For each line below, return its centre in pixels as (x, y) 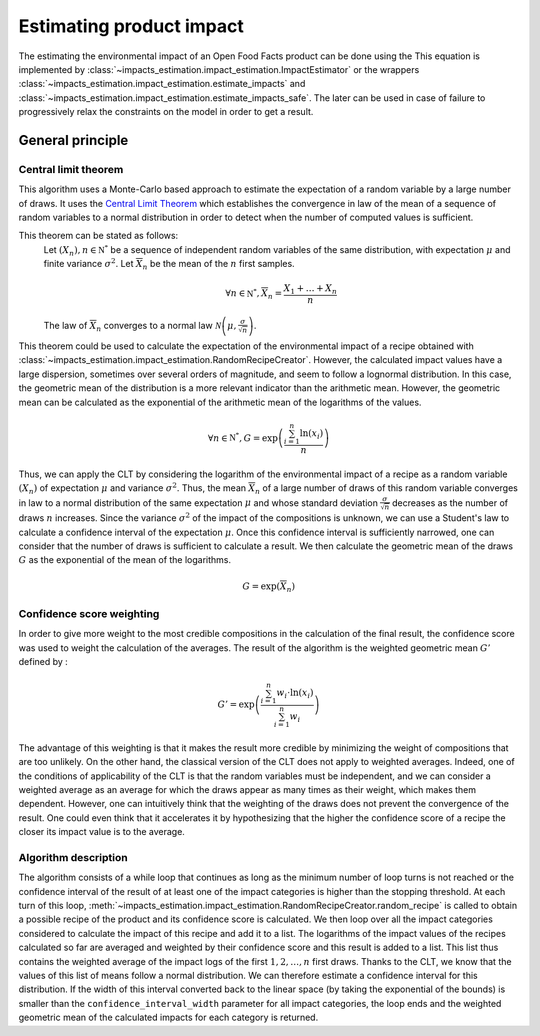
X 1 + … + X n (310, 290)
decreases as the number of (450, 502)
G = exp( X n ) (268, 587)
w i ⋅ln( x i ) (295, 694)
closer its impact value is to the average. (101, 832)
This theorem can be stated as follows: (98, 236)
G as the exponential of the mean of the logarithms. (125, 560)
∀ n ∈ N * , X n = (254, 294)
